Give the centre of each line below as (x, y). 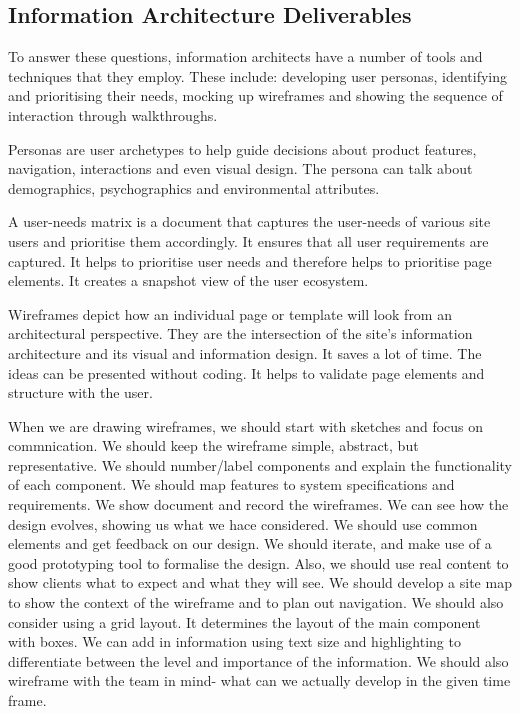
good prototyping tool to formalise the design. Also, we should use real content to (258, 562)
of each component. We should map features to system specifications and (231, 484)
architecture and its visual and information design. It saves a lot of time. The (245, 352)
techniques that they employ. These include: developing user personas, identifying (258, 75)
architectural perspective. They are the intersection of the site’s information (240, 333)
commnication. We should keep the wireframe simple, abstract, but (213, 445)
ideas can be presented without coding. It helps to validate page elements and (246, 372)
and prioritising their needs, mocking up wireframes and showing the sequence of (255, 95)
